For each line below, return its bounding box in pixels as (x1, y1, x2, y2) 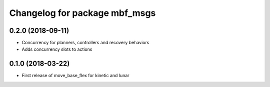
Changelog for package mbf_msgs (9, 7, 156, 18)
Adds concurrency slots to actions (21, 46, 92, 52)
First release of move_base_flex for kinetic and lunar (21, 73, 129, 79)
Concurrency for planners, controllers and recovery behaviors (21, 40, 149, 46)
